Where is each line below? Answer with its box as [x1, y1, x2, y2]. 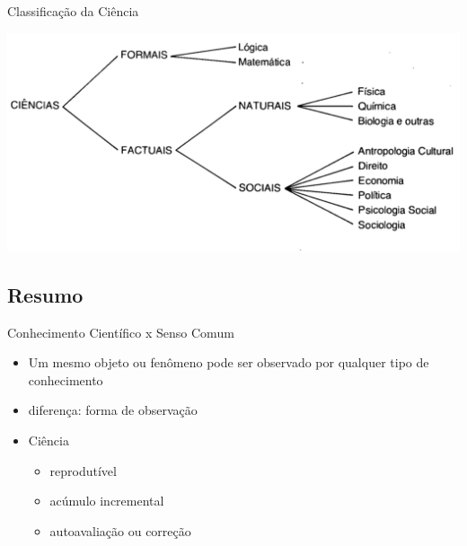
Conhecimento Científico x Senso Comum [7, 322, 234, 341]
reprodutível [49, 461, 117, 480]
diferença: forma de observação [28, 401, 198, 419]
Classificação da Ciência [7, 2, 139, 20]
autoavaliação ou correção [49, 521, 191, 540]
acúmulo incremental [49, 491, 164, 510]
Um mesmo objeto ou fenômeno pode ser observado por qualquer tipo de [28, 353, 429, 372]
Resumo [7, 280, 84, 308]
